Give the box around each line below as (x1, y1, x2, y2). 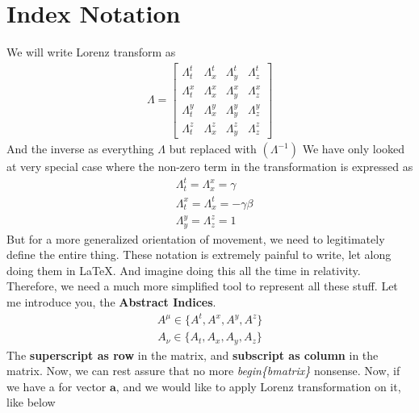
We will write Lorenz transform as (6, 44, 176, 60)
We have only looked (302, 140, 405, 156)
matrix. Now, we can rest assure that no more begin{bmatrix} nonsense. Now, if (6, 362, 400, 379)
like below (6, 394, 56, 411)
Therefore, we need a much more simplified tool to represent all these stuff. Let (6, 277, 398, 294)
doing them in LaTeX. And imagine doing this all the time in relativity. (6, 261, 361, 278)
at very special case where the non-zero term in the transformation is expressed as (6, 158, 413, 174)
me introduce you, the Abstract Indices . (6, 294, 216, 311)
